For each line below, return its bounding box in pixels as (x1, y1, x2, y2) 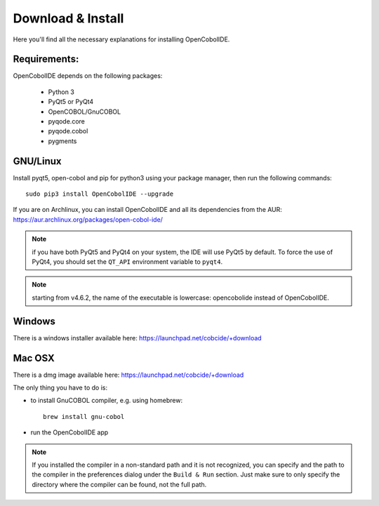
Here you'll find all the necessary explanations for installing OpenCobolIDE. (13, 35, 230, 44)
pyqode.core (48, 117, 86, 126)
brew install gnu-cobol (43, 413, 125, 420)
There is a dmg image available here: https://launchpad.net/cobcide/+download (13, 371, 244, 379)
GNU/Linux (13, 155, 62, 167)
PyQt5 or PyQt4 (48, 98, 94, 106)
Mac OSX (13, 352, 55, 364)
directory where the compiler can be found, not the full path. (32, 480, 207, 488)
